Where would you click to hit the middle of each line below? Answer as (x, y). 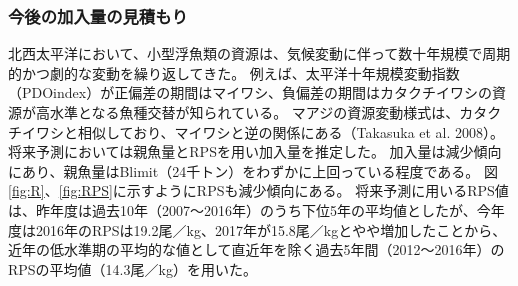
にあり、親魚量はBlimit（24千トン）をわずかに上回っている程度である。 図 (253, 170)
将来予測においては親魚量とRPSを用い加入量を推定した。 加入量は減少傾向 (255, 151)
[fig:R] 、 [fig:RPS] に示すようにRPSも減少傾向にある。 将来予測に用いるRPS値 (258, 190)
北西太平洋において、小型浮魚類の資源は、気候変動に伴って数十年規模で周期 (259, 53)
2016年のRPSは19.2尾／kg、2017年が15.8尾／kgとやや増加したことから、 (271, 229)
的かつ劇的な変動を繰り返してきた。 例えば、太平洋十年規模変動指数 (234, 72)
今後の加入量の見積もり (98, 15)
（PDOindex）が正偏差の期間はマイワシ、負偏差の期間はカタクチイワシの (250, 92)
